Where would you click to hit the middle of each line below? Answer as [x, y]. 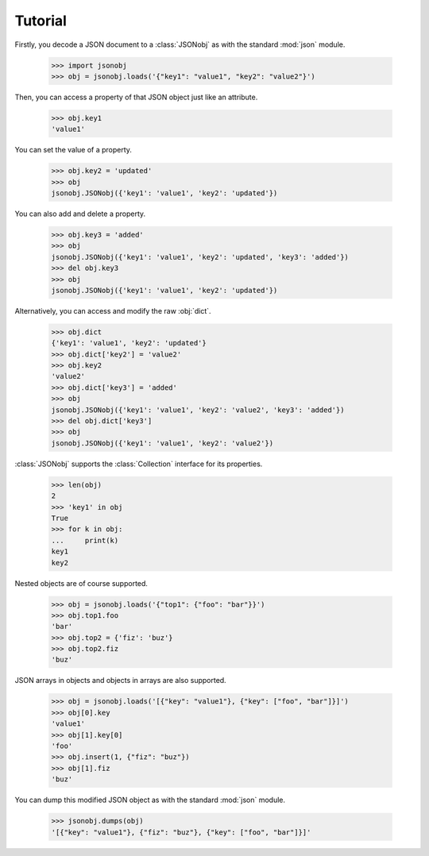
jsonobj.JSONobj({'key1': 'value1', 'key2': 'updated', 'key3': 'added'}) [200, 257]
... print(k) [85, 540]
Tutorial [41, 21]
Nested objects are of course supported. [81, 583]
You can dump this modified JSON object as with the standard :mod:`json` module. [150, 800]
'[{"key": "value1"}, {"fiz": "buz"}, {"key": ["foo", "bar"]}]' [181, 832]
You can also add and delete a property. [80, 214]
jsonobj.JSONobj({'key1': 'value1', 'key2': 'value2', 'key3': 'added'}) [198, 410]
